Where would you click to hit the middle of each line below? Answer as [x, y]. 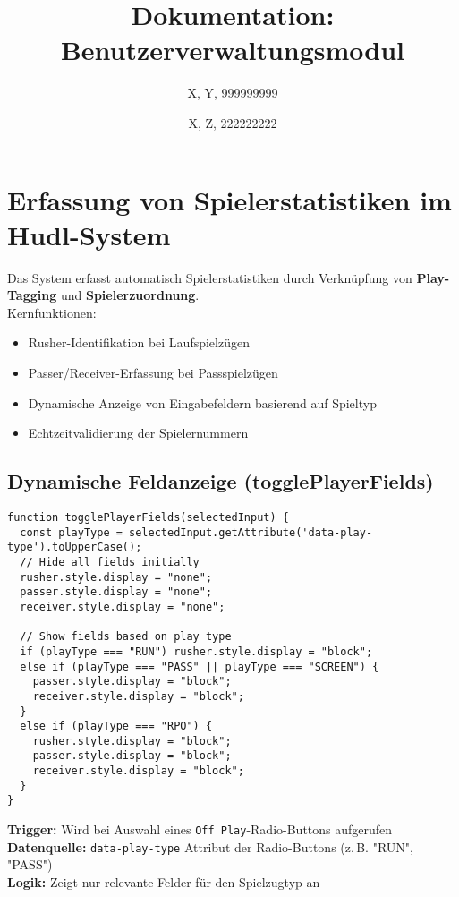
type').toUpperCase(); [75, 547]
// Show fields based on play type [126, 637]
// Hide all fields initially [110, 562]
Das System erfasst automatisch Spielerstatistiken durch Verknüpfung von [210, 277]
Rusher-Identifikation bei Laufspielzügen [139, 342]
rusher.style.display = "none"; [116, 577]
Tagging [32, 295]
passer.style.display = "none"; [116, 592]
